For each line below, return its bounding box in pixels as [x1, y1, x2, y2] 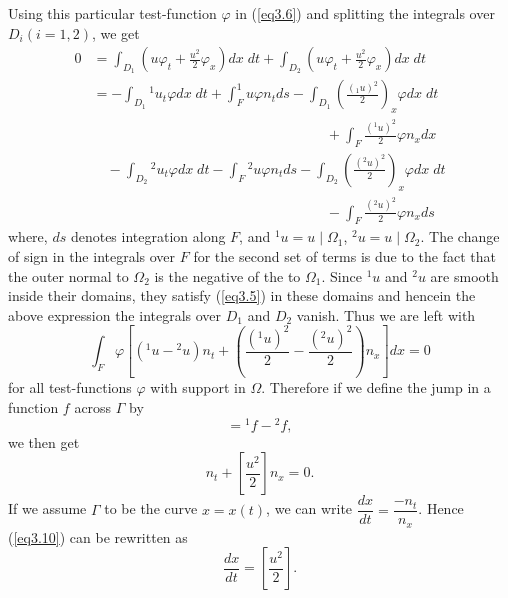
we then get [8, 431, 80, 452]
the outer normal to [8, 265, 129, 286]
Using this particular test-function [8, 3, 217, 23]
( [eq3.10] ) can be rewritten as [8, 526, 188, 547]
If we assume [8, 498, 87, 519]
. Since [321, 265, 362, 286]
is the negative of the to [154, 265, 301, 286]
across [74, 396, 112, 417]
